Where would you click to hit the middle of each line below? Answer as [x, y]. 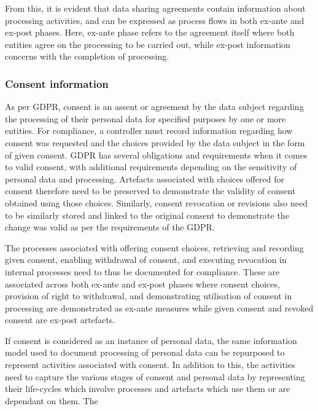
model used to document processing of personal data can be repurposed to [145, 352]
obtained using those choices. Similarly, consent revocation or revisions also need [157, 202]
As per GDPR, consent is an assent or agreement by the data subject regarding [154, 107]
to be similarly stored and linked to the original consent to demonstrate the [147, 215]
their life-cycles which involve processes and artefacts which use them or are [148, 389]
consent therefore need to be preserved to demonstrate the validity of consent [150, 191]
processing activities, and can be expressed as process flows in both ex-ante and [155, 20]
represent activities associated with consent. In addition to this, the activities [150, 365]
